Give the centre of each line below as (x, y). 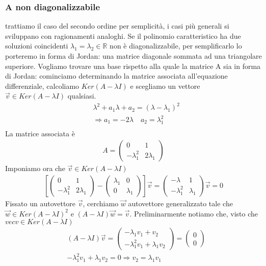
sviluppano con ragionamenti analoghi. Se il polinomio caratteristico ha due (123, 35)
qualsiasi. (82, 96)
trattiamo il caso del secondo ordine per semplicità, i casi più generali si (117, 26)
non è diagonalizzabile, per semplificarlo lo (176, 46)
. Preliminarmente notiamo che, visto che (194, 213)
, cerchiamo (101, 203)
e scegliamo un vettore (165, 86)
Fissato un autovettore (41, 203)
